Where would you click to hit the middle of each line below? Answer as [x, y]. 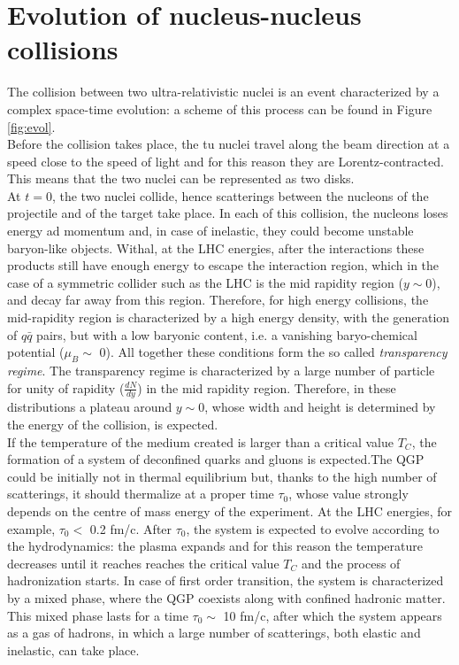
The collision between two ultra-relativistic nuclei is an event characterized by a [223, 92]
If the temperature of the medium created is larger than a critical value [201, 441]
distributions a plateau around [90, 407]
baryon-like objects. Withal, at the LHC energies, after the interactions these [216, 247]
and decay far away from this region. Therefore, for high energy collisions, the [218, 300]
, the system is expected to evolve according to [313, 528]
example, [31, 528]
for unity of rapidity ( [66, 387]
